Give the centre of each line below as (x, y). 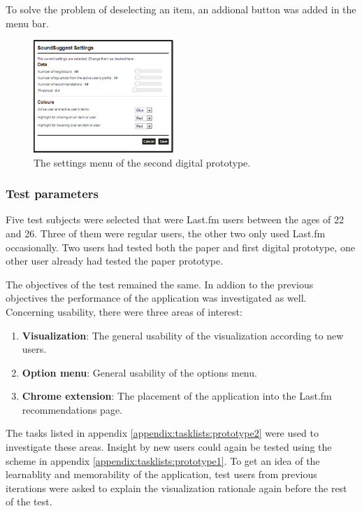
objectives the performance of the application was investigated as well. (156, 298)
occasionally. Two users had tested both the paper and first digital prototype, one (180, 247)
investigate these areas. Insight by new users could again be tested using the (169, 447)
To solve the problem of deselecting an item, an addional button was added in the (181, 9)
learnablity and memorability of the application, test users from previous (161, 474)
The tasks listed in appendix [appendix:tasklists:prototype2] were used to (162, 433)
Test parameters (52, 194)
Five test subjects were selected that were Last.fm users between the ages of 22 (175, 219)
